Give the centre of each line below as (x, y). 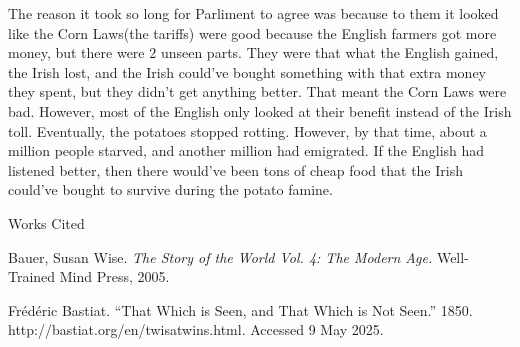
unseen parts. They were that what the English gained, (329, 52)
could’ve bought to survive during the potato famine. (170, 189)
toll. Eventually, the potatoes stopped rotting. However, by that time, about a (247, 130)
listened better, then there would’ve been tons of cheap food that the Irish (235, 169)
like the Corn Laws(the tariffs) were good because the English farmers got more (252, 32)
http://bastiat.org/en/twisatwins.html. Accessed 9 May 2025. (196, 329)
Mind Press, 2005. (114, 276)
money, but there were (76, 52)
